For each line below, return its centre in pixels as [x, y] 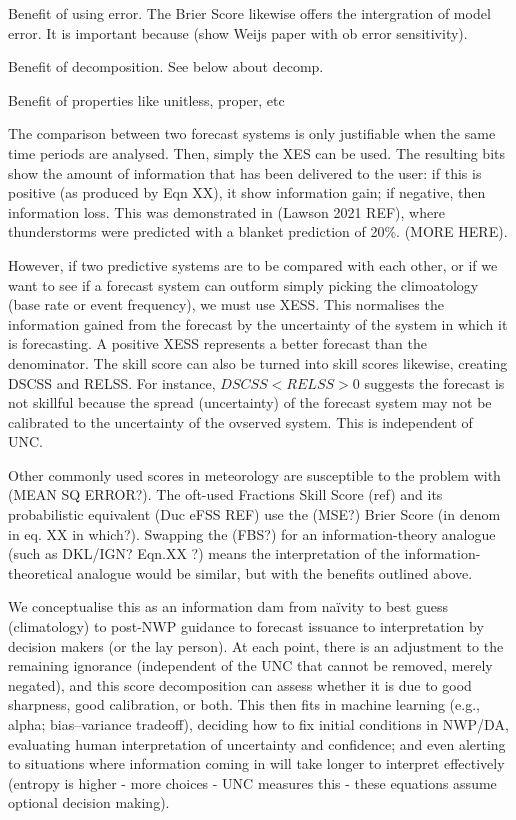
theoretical [40, 572]
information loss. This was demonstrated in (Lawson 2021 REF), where [226, 211]
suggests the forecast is [434, 382]
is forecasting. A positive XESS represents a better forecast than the [217, 343]
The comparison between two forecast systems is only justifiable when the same [252, 133]
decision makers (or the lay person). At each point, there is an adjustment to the [256, 645]
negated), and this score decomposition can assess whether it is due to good [240, 684]
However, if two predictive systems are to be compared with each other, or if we [253, 264]
